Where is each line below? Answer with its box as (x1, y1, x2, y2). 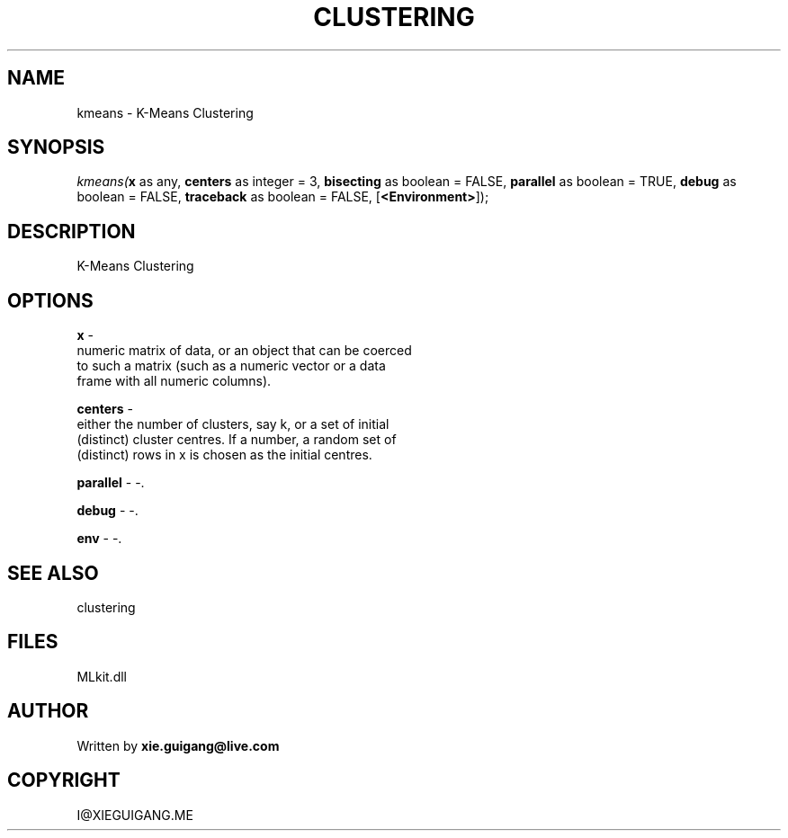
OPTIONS (7, 289, 94, 312)
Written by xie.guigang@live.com (76, 737, 280, 753)
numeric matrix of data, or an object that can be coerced (76, 343, 412, 359)
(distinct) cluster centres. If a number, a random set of (76, 432, 397, 448)
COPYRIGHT (7, 769, 121, 792)
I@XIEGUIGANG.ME (76, 807, 193, 823)
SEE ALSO (7, 561, 99, 584)
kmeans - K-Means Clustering (76, 104, 254, 120)
